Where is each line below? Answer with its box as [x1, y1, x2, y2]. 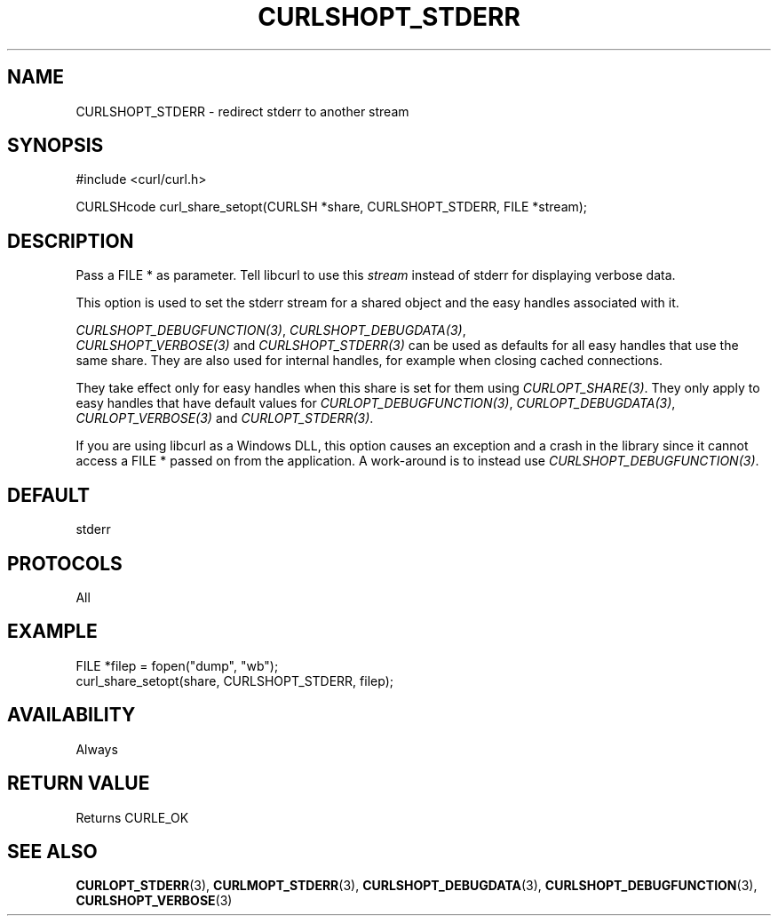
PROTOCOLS [7, 552, 123, 575]
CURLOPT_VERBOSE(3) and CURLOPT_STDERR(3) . [75, 410, 374, 426]
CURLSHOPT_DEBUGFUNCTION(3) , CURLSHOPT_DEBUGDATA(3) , [75, 322, 466, 338]
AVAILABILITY [7, 704, 136, 727]
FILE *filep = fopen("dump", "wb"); [75, 657, 279, 673]
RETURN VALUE [7, 772, 150, 795]
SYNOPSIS [7, 134, 104, 157]
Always [75, 741, 118, 757]
